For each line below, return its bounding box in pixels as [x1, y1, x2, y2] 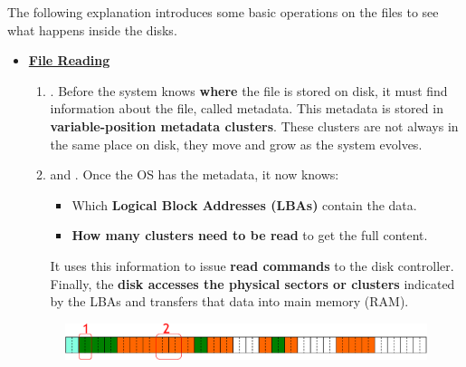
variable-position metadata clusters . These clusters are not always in [50, 116, 459, 135]
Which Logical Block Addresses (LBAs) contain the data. [71, 195, 417, 214]
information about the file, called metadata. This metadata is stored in [50, 99, 443, 118]
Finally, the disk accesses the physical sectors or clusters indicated [50, 274, 455, 293]
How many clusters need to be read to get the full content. [71, 226, 428, 245]
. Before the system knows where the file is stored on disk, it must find [50, 81, 448, 100]
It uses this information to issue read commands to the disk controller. [50, 256, 454, 275]
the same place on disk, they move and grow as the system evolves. [50, 134, 423, 153]
